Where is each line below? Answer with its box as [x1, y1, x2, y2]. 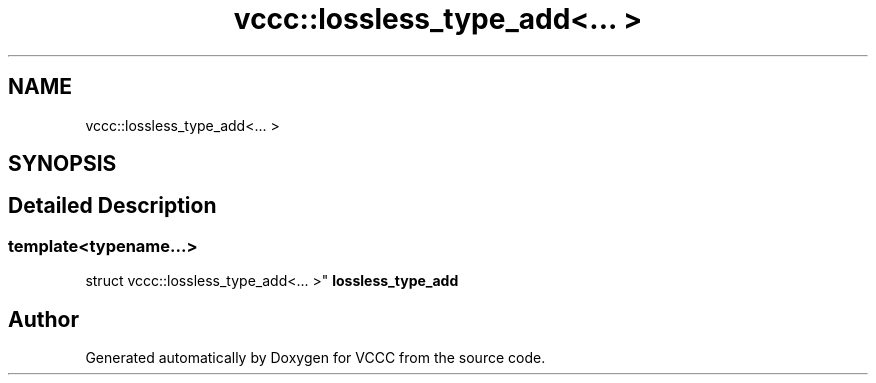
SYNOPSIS [8, 151, 117, 177]
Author [8, 306, 79, 332]
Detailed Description [8, 193, 217, 219]
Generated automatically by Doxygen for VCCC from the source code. [85, 349, 546, 367]
